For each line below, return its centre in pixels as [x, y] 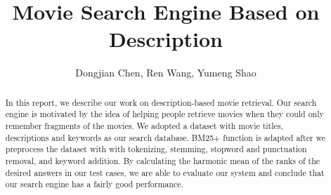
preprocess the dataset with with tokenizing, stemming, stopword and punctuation [156, 149]
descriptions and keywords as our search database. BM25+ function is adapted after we [165, 137]
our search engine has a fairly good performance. [94, 184]
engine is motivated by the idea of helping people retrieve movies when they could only [164, 114]
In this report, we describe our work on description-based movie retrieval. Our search [161, 102]
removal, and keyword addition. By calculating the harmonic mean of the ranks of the [163, 160]
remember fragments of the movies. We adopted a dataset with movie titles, [144, 126]
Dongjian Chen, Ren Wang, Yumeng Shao [166, 73]
